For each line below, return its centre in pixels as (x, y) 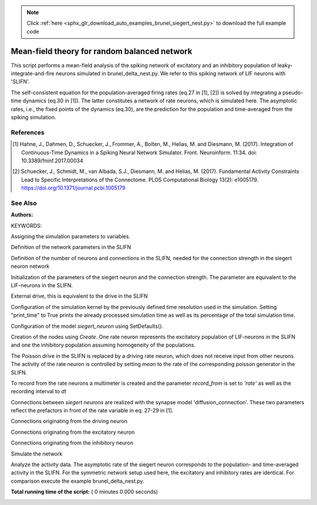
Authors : (22, 215)
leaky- (285, 65)
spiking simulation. (33, 117)
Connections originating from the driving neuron (69, 421)
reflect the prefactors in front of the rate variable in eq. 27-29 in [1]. (92, 411)
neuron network (30, 266)
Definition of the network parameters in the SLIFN (71, 247)
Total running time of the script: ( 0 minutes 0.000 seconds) (85, 492)
